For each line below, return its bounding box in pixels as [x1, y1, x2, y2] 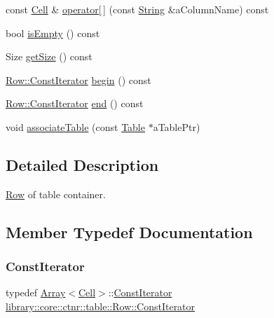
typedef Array [6, 285, 66, 300]
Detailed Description [6, 153, 159, 175]
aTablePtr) [153, 119, 200, 134]
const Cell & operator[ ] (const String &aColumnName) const [6, 2, 269, 16]
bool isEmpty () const [6, 25, 100, 40]
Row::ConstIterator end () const [6, 96, 144, 111]
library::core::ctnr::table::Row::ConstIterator [6, 298, 196, 313]
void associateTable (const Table [6, 119, 145, 134]
